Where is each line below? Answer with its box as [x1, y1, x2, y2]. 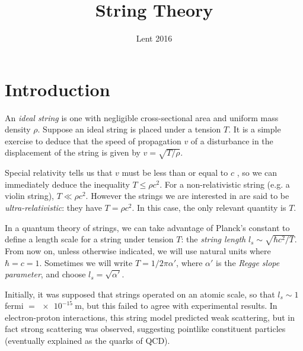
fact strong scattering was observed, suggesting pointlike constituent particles [5, 322, 286, 335]
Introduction [5, 77, 110, 101]
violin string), [5, 189, 54, 202]
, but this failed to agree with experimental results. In [81, 299, 278, 312]
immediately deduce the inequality [5, 178, 130, 190]
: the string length [181, 233, 246, 245]
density [5, 123, 31, 135]
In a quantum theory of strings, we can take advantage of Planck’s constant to [5, 221, 290, 233]
